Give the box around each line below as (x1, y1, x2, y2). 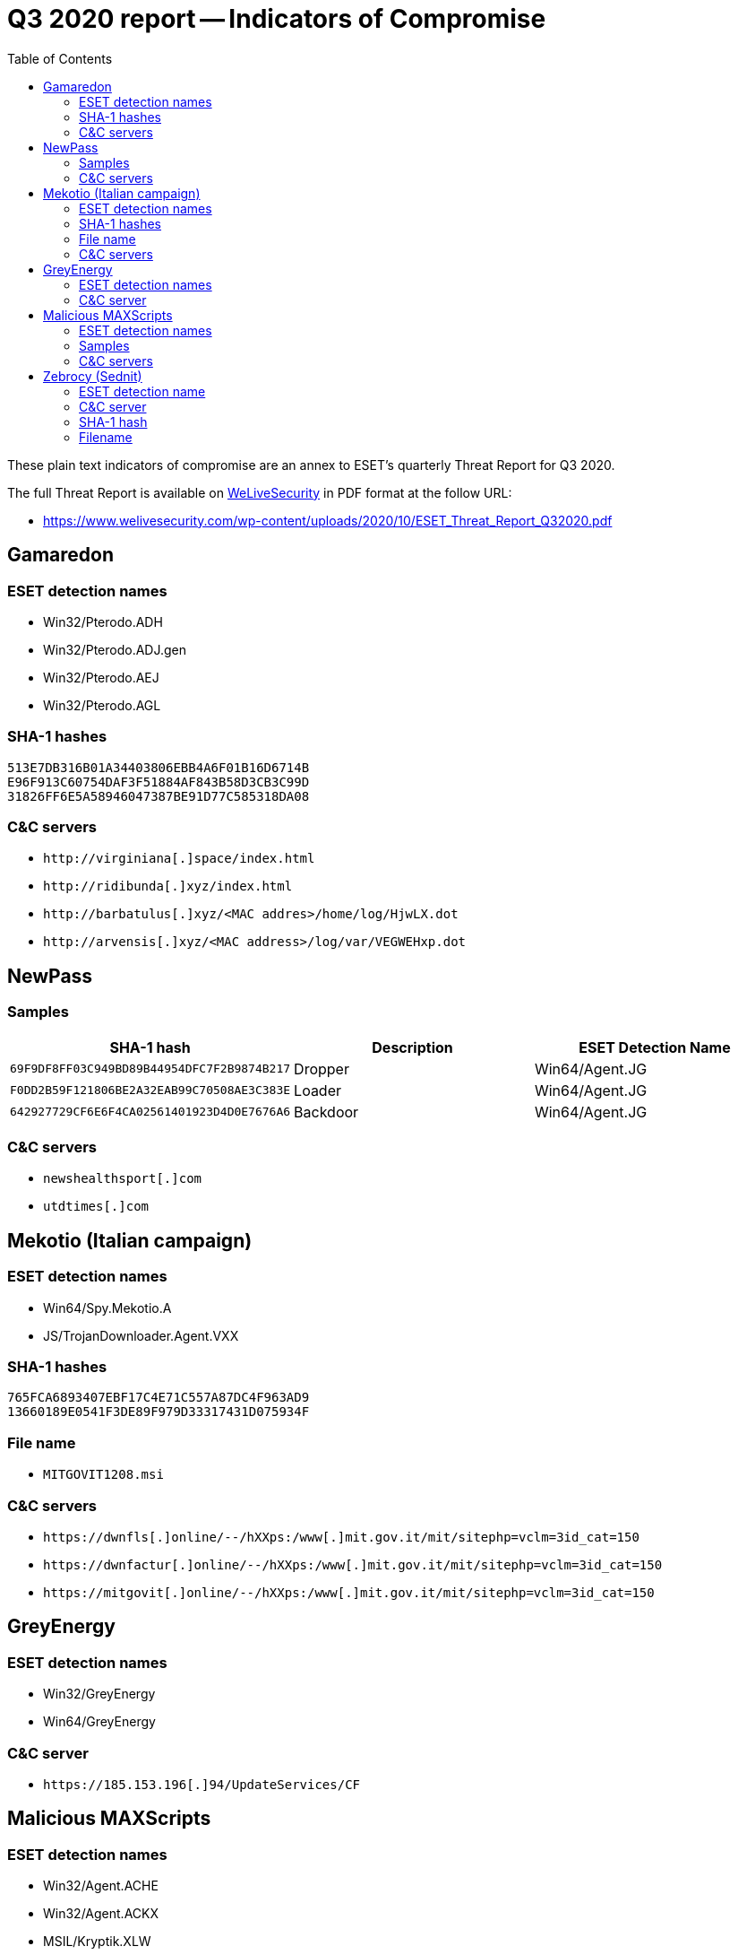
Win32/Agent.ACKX (43, 1906, 159, 1922)
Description (372, 1038, 453, 1056)
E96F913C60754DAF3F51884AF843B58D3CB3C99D (7, 774, 310, 789)
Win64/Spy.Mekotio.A (43, 1299, 172, 1316)
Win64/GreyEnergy (43, 1714, 156, 1730)
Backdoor (294, 1102, 359, 1121)
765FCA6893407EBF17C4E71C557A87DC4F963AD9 (7, 1390, 310, 1405)
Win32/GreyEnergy (43, 1686, 156, 1702)
